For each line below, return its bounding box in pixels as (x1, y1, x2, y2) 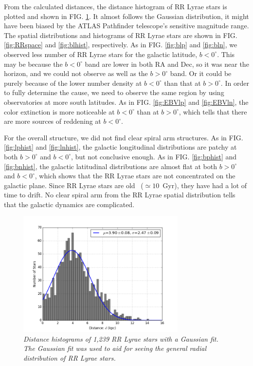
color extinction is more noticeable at (4, 106, 115, 116)
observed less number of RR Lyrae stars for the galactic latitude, (4, 49, 198, 59)
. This (217, 49, 235, 59)
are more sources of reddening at (4, 116, 101, 126)
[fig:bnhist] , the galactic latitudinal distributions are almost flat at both (4, 161, 217, 171)
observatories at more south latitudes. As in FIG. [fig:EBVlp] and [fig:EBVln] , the (4, 96, 249, 107)
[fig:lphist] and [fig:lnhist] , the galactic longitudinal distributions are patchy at (4, 142, 237, 152)
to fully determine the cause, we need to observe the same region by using (4, 87, 224, 97)
